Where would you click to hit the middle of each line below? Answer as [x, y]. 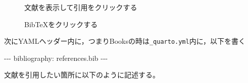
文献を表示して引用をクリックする [81, 7]
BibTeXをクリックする [61, 24]
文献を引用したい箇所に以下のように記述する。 [82, 75]
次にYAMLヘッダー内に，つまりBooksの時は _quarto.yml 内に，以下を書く [125, 41]
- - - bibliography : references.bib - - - [56, 58]
